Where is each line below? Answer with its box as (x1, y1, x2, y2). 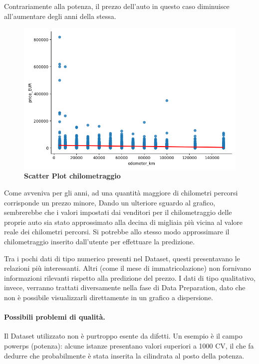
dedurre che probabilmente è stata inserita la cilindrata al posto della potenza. (4, 350, 245, 361)
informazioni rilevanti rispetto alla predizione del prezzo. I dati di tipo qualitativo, (4, 272, 256, 283)
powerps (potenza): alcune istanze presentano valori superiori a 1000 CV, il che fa (4, 340, 254, 351)
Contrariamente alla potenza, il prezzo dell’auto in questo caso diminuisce (4, 1, 230, 11)
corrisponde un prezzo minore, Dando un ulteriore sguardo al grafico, (4, 197, 216, 207)
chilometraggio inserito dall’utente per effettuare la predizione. (4, 236, 195, 246)
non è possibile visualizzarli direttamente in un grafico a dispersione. (4, 292, 214, 302)
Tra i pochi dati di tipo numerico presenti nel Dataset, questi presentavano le (4, 253, 240, 263)
